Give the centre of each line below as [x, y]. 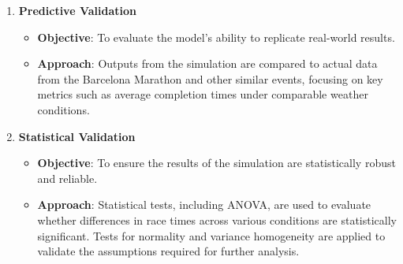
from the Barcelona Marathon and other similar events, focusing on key [210, 78]
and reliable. [67, 178]
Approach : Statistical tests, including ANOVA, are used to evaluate [204, 205]
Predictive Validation [77, 10]
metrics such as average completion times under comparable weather [203, 94]
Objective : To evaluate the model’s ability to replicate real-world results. [216, 37]
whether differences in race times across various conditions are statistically [217, 219]
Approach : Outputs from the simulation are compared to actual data [207, 63]
